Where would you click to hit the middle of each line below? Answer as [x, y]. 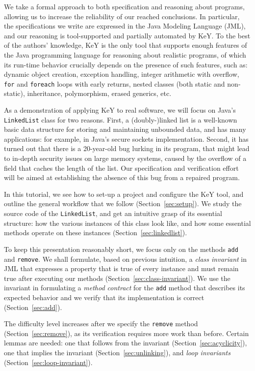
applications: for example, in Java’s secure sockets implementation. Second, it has [126, 139]
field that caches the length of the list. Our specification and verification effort [121, 168]
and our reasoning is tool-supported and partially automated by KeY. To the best [127, 35]
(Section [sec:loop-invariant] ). [48, 362]
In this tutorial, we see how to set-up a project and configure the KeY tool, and [124, 194]
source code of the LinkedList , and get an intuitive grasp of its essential [113, 213]
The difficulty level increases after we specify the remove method [101, 324]
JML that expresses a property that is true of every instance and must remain [121, 268]
